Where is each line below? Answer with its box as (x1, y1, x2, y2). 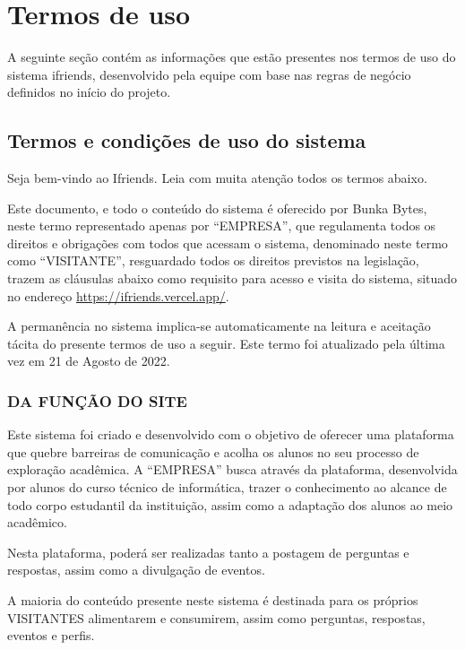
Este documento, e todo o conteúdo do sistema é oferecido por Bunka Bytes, (7, 198, 427, 217)
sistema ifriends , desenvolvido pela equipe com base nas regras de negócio (7, 65, 411, 83)
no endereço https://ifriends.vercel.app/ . (7, 286, 229, 305)
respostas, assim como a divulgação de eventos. (7, 560, 265, 579)
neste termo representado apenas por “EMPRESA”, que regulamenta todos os (7, 216, 436, 235)
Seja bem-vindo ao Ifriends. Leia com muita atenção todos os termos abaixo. (7, 169, 427, 187)
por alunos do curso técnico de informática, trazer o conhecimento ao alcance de (7, 478, 447, 497)
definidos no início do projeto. (7, 82, 171, 101)
